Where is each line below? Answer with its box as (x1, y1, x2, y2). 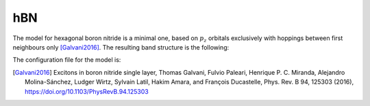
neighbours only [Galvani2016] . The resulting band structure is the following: (12, 43, 230, 51)
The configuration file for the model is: (12, 56, 121, 64)
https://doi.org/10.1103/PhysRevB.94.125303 (25, 87, 149, 95)
